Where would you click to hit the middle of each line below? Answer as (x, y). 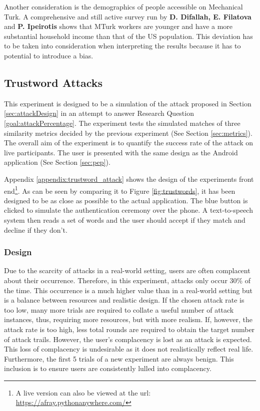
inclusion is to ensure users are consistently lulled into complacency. (108, 368)
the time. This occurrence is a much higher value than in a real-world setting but (128, 290)
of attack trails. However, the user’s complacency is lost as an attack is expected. (128, 339)
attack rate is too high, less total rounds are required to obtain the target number (129, 329)
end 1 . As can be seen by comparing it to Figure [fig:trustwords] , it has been (120, 190)
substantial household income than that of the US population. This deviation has (128, 36)
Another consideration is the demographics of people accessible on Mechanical (123, 6)
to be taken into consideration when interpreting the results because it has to (122, 46)
